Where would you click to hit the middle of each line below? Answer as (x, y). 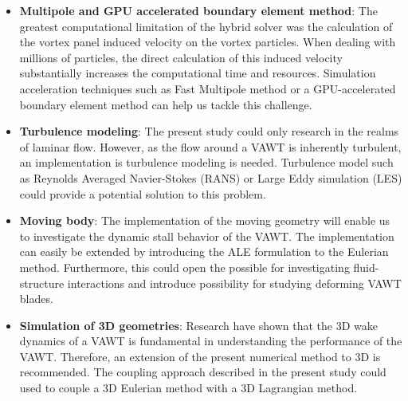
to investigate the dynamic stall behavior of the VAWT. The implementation (207, 236)
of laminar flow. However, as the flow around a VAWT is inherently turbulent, (210, 146)
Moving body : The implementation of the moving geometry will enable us (205, 220)
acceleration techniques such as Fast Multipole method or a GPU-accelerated (208, 88)
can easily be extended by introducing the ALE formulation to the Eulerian (204, 252)
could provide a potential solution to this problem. (143, 193)
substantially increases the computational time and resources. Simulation (198, 73)
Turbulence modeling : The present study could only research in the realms (209, 131)
